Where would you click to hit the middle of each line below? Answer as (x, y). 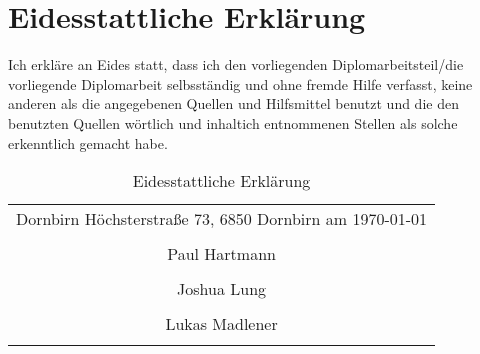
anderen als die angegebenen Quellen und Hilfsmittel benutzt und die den (233, 103)
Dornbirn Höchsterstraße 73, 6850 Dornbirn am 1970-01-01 (222, 219)
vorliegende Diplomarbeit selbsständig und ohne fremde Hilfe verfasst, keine (240, 83)
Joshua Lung (222, 289)
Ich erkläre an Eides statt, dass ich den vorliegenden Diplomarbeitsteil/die (236, 64)
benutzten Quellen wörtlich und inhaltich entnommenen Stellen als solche (233, 122)
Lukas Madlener (221, 324)
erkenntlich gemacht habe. (88, 142)
